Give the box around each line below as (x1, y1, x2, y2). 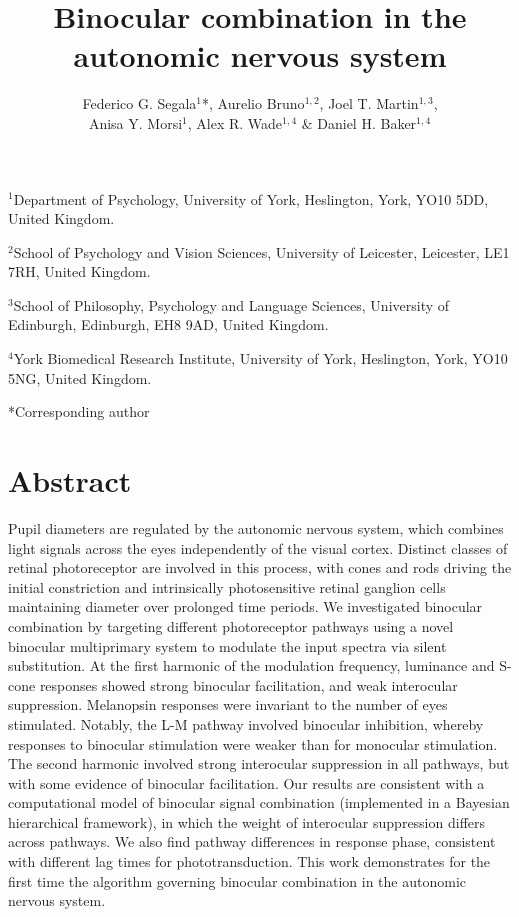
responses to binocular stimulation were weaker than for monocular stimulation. (8, 733, 498, 754)
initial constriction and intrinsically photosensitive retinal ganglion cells (8, 576, 446, 597)
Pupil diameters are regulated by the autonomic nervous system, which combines (8, 517, 504, 538)
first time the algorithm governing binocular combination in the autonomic (8, 870, 466, 891)
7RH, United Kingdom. (8, 261, 151, 282)
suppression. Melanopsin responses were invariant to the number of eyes (8, 694, 448, 715)
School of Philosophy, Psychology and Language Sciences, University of (13, 294, 450, 315)
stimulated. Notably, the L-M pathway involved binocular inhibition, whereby (8, 713, 484, 734)
